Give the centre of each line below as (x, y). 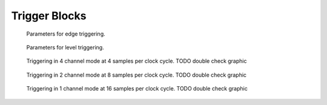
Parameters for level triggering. (65, 47)
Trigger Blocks (49, 16)
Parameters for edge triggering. (66, 34)
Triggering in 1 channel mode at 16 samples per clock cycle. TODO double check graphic (137, 89)
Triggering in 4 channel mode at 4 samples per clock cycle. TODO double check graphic (137, 61)
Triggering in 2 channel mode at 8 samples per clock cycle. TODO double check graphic (137, 75)
